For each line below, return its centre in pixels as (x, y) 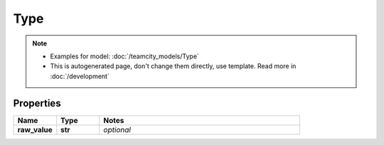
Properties (37, 103)
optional (117, 129)
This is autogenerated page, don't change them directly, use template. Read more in (173, 66)
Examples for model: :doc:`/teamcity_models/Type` (124, 56)
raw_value (35, 129)
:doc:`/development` (80, 76)
